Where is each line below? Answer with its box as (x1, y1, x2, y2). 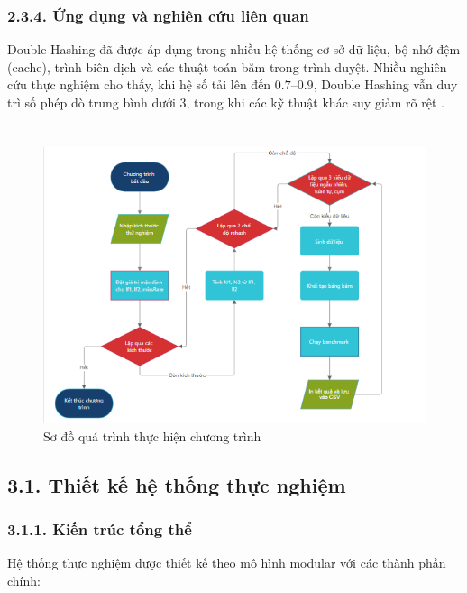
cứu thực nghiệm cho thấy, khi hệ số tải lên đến (7, 75, 271, 94)
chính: (7, 570, 41, 589)
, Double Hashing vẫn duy (313, 75, 458, 94)
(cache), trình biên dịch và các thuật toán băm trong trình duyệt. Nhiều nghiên (7, 57, 447, 76)
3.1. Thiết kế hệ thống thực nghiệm (7, 470, 346, 498)
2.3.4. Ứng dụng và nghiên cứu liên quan (7, 4, 309, 26)
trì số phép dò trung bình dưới (7, 93, 176, 111)
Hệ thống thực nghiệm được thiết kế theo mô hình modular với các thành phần (7, 553, 446, 572)
